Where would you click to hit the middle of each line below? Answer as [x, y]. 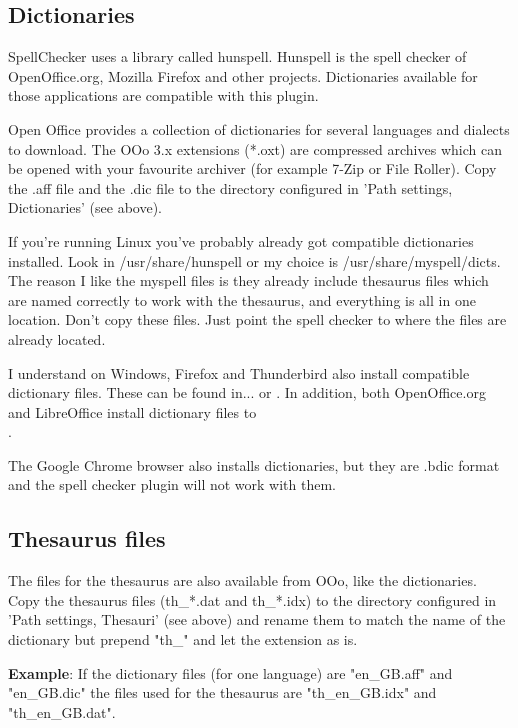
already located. [57, 338]
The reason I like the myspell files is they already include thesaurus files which [248, 280]
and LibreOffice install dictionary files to [132, 411]
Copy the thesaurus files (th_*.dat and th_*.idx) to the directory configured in [252, 599]
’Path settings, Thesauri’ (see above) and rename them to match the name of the [257, 619]
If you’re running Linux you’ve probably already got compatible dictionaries [241, 240]
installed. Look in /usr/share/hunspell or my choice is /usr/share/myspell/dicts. [254, 260]
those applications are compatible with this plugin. [163, 95]
